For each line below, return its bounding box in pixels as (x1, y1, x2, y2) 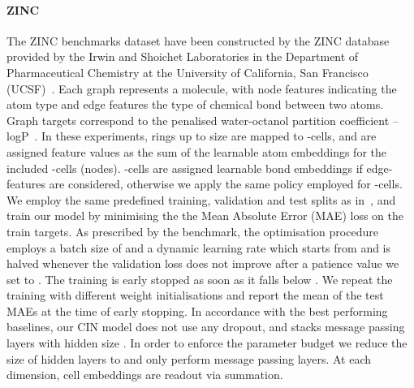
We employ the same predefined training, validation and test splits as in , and (6, 191, 396, 208)
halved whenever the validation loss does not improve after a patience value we (6, 255, 399, 272)
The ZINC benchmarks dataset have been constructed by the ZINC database (6, 32, 390, 49)
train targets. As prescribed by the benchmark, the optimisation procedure (6, 222, 378, 239)
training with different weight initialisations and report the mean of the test (6, 287, 384, 304)
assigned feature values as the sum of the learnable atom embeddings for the (6, 143, 386, 160)
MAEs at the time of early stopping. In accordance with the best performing (6, 302, 388, 319)
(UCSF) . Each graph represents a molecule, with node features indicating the (6, 80, 397, 97)
